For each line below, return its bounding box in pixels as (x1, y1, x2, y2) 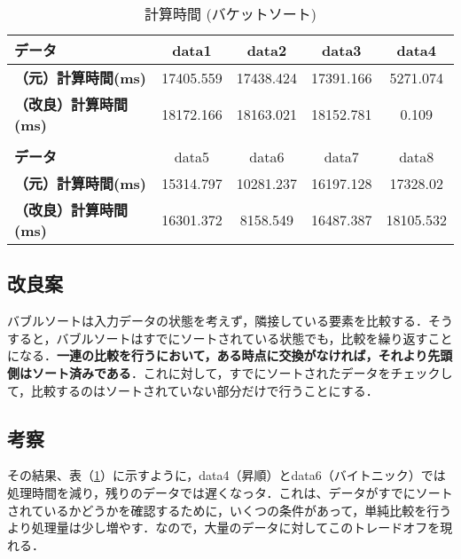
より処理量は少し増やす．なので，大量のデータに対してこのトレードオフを (7, 518, 441, 537)
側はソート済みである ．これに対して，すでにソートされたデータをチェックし (7, 363, 453, 382)
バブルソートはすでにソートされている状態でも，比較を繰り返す (56, 328, 428, 347)
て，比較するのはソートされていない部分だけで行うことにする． (7, 381, 379, 399)
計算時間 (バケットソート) (145, 4, 316, 24)
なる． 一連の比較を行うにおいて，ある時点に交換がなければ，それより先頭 (19, 346, 453, 365)
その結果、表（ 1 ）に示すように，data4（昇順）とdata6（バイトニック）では (7, 466, 446, 484)
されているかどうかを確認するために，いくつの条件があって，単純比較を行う (7, 500, 452, 519)
